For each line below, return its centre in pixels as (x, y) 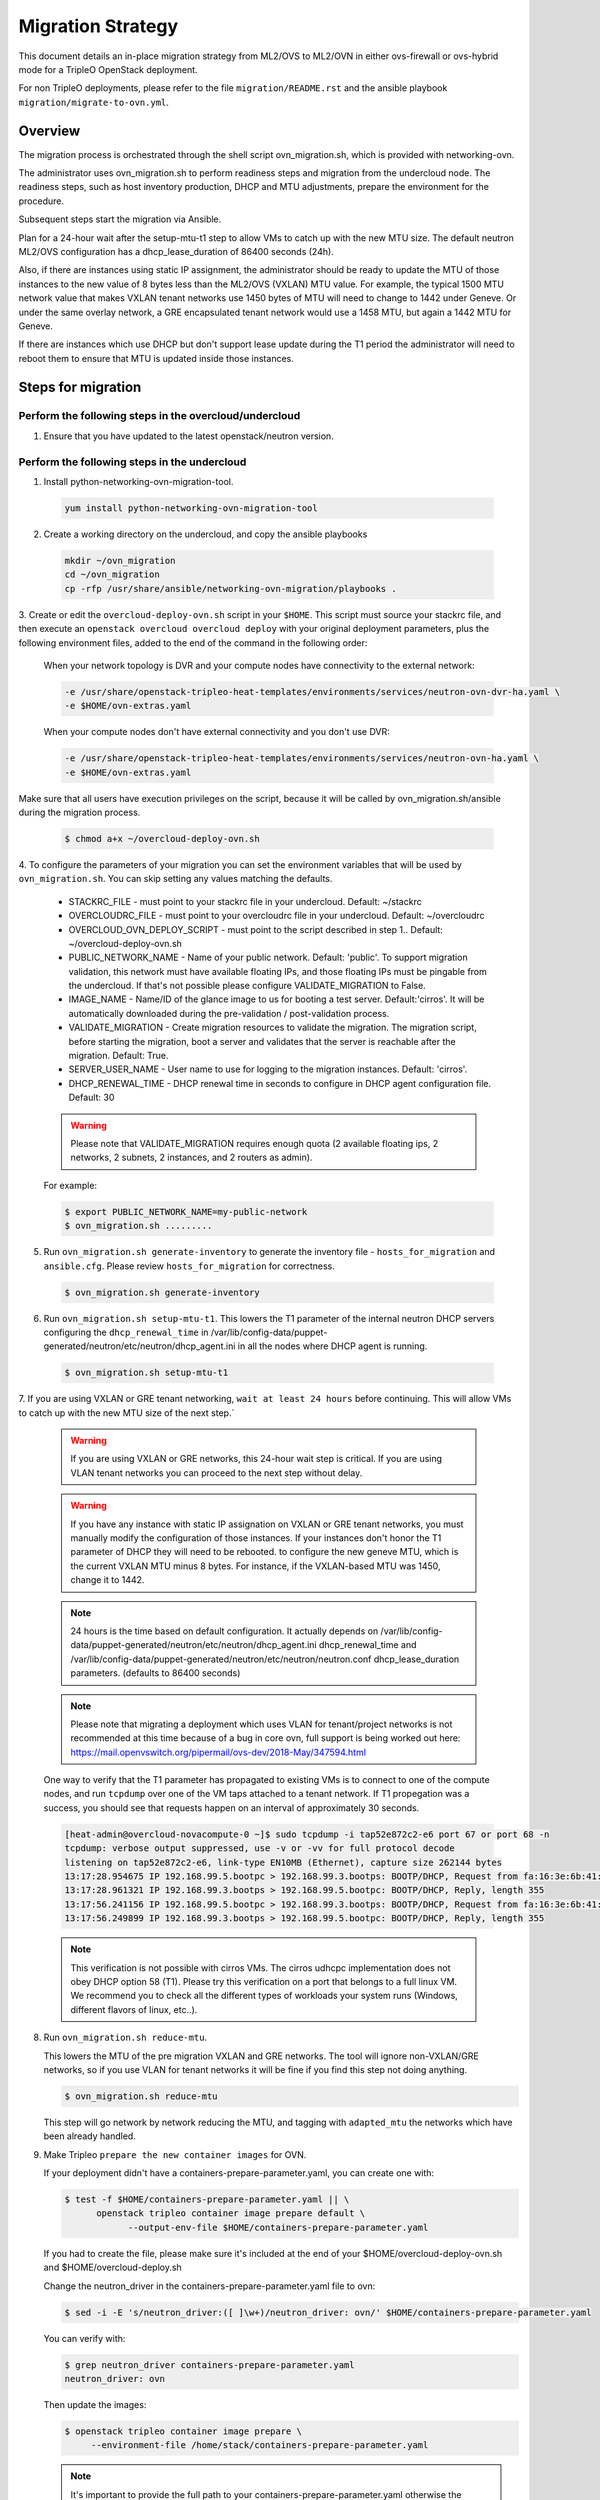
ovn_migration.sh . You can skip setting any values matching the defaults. (175, 879)
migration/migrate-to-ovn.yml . (94, 102)
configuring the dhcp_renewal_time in (126, 1332)
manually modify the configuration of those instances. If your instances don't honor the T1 (256, 1537)
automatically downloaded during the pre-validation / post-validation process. (229, 1013)
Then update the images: (95, 2404)
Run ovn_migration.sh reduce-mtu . (125, 2037)
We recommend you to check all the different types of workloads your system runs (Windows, (264, 1996)
